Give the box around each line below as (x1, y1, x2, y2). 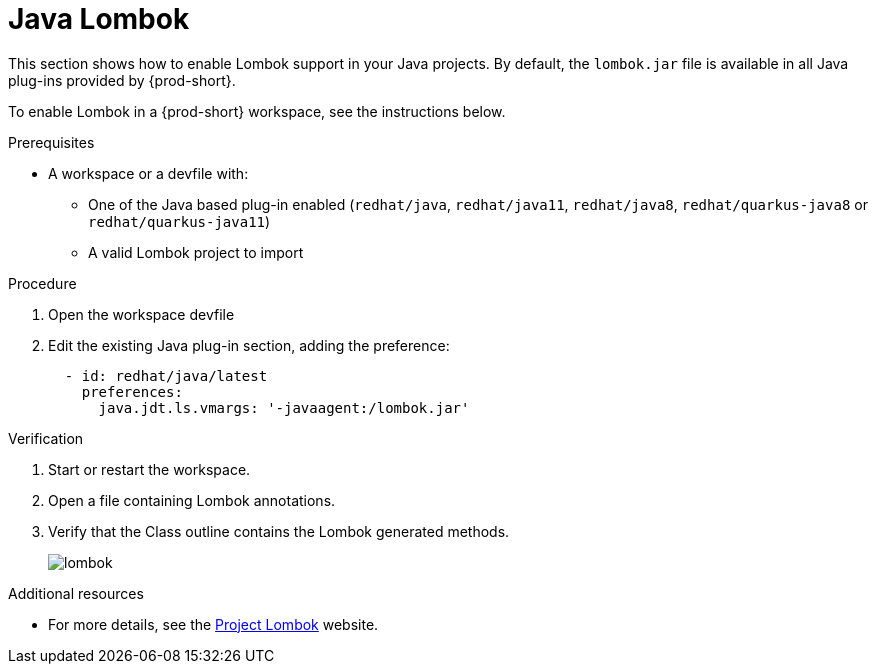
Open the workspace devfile (48, 305, 235, 323)
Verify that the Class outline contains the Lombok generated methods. (48, 522, 510, 540)
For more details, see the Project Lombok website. (48, 615, 379, 633)
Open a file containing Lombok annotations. (48, 491, 336, 509)
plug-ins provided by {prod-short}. (8, 71, 236, 89)
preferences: (81, 383, 183, 400)
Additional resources (8, 584, 144, 602)
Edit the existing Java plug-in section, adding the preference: (48, 336, 450, 354)
